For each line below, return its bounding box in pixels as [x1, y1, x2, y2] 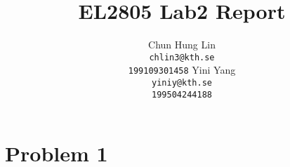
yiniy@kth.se [152, 78, 212, 88]
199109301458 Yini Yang [128, 62, 236, 77]
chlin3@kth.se [149, 52, 215, 62]
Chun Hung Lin [148, 37, 216, 52]
